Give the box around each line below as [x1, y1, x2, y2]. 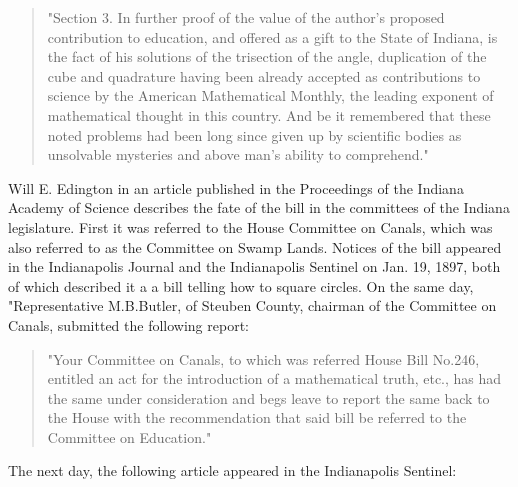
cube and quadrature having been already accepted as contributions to [47, 65, 481, 86]
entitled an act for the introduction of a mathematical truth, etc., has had [47, 368, 502, 389]
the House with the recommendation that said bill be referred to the [47, 407, 467, 428]
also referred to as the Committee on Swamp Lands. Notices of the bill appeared [8, 236, 502, 257]
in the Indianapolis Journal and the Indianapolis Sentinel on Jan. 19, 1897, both [8, 256, 501, 277]
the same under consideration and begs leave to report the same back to [47, 387, 490, 408]
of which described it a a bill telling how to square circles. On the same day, [8, 275, 474, 296]
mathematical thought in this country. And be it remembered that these [47, 104, 491, 125]
